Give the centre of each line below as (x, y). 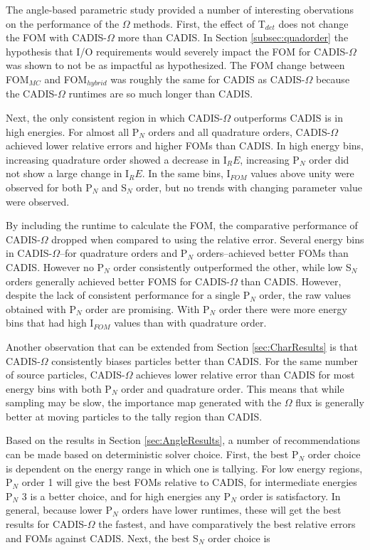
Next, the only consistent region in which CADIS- (115, 118)
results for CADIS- (47, 524)
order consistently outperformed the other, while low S (232, 266)
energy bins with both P (59, 388)
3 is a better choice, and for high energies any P (126, 496)
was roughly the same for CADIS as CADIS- (208, 79)
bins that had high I (50, 323)
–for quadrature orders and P (123, 253)
